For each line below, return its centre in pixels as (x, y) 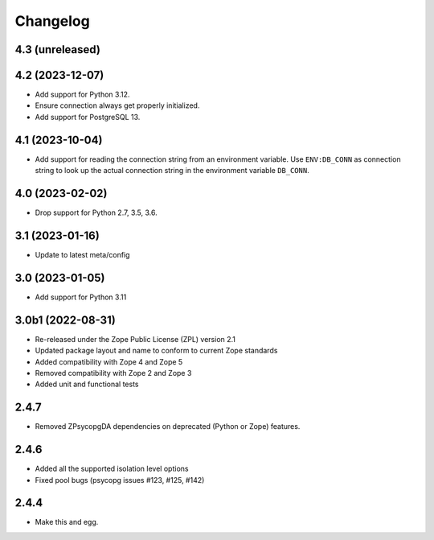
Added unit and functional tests (87, 384)
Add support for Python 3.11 (81, 297)
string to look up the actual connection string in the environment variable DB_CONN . (172, 171)
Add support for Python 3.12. (82, 95)
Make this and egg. (67, 522)
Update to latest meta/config (82, 254)
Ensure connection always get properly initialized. (117, 105)
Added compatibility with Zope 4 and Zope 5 (109, 361)
